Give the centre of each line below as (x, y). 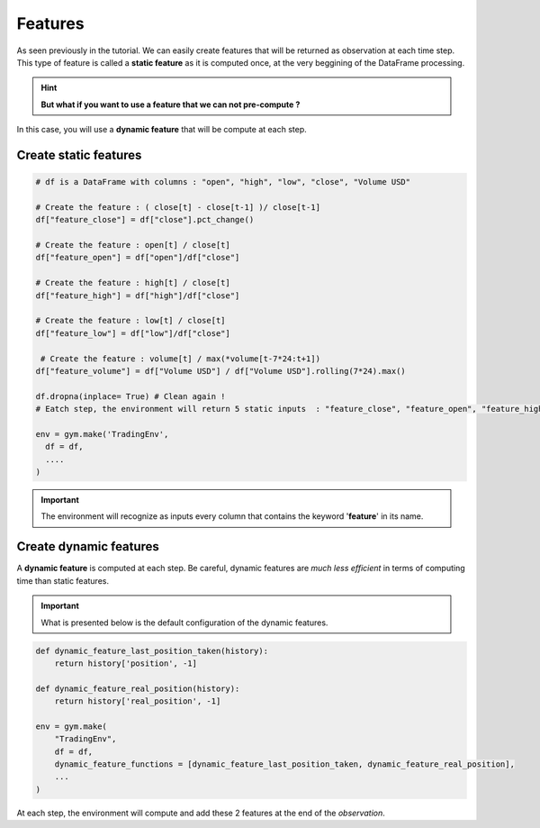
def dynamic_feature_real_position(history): (138, 688)
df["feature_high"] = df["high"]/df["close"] (138, 296)
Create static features (79, 155)
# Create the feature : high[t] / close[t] (133, 283)
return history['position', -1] (126, 663)
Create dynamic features (88, 546)
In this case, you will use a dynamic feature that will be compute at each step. (162, 130)
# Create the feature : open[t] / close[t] (133, 245)
